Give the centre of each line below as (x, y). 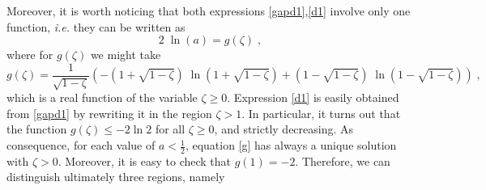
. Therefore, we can (343, 160)
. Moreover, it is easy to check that (145, 160)
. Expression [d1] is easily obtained (313, 97)
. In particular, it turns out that (321, 113)
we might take (126, 55)
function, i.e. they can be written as (96, 26)
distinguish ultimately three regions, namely (116, 177)
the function (37, 129)
